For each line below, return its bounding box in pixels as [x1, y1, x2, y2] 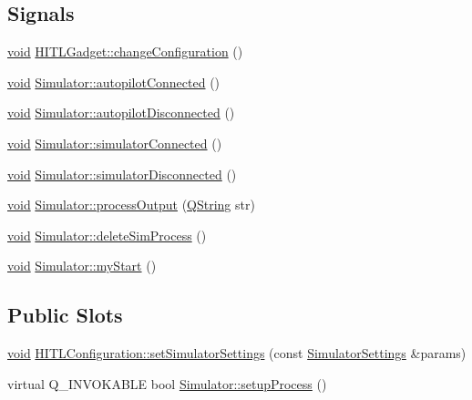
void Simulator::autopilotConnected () [7, 72, 221, 91]
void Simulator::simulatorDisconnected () [7, 164, 237, 183]
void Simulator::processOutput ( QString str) [7, 195, 255, 214]
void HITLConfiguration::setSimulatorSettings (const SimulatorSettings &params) [7, 344, 467, 363]
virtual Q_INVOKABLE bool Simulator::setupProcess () [7, 374, 327, 393]
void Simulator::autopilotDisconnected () [7, 103, 235, 122]
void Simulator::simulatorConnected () [7, 133, 222, 152]
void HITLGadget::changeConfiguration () [7, 42, 243, 61]
